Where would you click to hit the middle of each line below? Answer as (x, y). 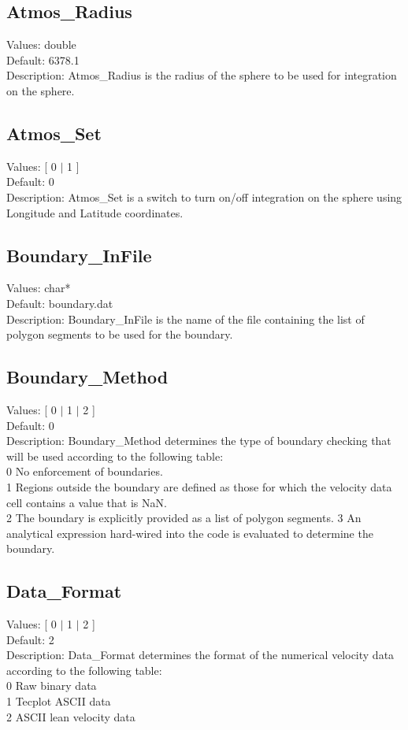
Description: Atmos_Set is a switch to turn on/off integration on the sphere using (204, 196)
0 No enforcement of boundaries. (85, 471)
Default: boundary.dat (60, 303)
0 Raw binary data (52, 686)
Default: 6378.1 (43, 59)
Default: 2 (30, 639)
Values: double (41, 44)
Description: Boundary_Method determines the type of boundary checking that (199, 441)
